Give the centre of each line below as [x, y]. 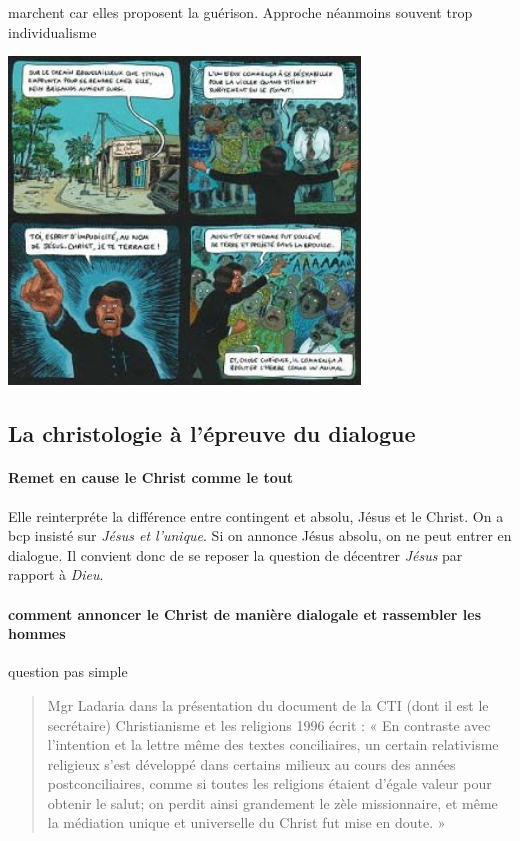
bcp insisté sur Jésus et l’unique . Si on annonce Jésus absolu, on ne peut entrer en [260, 535]
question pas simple [68, 671]
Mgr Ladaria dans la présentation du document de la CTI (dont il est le [268, 704]
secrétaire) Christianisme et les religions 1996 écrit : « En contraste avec [269, 724]
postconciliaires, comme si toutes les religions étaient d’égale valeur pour [269, 783]
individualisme [52, 31]
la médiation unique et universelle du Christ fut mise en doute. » [246, 822]
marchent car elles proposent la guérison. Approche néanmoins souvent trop [240, 12]
